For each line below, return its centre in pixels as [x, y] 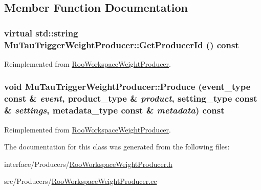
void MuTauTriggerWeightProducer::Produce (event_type [127, 87]
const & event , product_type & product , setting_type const [131, 98]
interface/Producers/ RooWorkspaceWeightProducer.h [88, 164]
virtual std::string [41, 33]
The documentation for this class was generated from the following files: [117, 147]
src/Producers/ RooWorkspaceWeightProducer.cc [81, 181]
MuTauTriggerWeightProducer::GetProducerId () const [122, 44]
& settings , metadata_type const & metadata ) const [114, 110]
